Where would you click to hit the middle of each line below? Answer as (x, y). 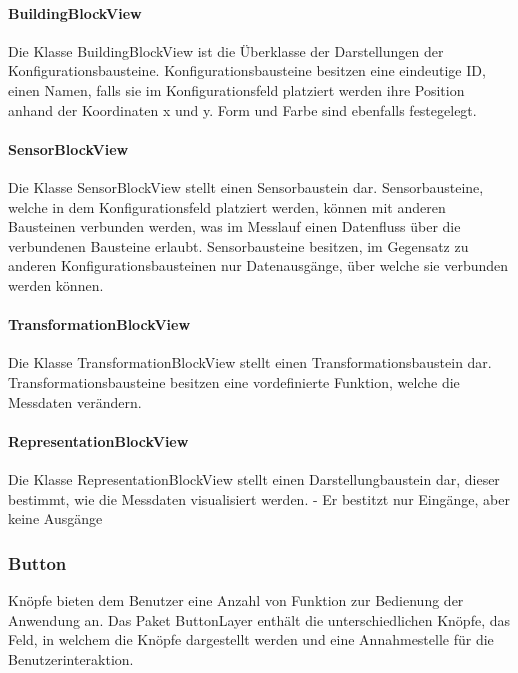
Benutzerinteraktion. (71, 658)
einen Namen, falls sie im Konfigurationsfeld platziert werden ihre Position (236, 89)
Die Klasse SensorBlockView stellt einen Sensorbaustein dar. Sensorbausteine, (246, 186)
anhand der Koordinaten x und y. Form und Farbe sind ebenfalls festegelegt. (242, 109)
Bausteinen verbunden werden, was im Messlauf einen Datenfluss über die (234, 226)
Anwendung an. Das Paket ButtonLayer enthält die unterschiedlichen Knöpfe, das (259, 619)
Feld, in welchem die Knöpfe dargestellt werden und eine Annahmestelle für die (251, 639)
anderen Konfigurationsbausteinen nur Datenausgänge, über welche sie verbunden (258, 265)
